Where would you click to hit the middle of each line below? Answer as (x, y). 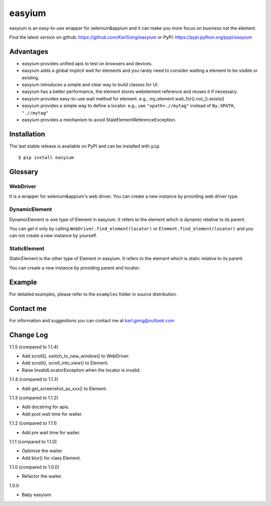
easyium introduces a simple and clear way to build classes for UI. (90, 85)
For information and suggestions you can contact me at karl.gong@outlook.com (92, 320)
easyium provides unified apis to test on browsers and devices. (87, 63)
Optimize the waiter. (43, 451)
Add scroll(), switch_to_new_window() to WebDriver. (76, 356)
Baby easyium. (37, 495)
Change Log (29, 335)
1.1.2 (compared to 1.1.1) (33, 423)
